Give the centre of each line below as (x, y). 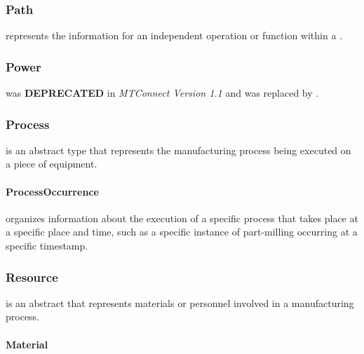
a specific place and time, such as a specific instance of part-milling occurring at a (182, 232)
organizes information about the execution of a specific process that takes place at (182, 218)
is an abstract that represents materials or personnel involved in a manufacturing (180, 302)
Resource (32, 277)
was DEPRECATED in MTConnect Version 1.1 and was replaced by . (162, 93)
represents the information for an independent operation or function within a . (174, 35)
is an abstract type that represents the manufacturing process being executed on (178, 150)
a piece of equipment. (52, 164)
